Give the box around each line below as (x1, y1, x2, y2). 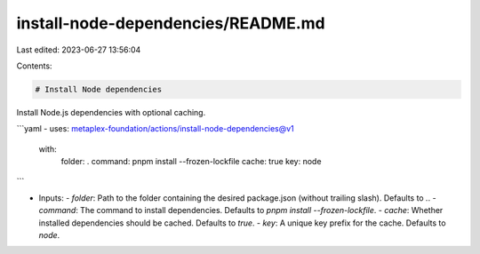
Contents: (16, 60, 52, 71)
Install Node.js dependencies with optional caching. (16, 107, 206, 117)
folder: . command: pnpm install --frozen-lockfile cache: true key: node (60, 156, 322, 167)
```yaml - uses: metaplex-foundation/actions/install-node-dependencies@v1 (16, 123, 295, 134)
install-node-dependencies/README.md (16, 13, 325, 33)
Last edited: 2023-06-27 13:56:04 (16, 44, 141, 55)
